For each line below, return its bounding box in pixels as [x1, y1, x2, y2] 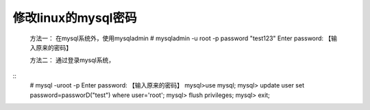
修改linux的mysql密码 [12, 10, 137, 25]
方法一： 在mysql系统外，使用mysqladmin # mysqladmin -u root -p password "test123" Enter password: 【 [29, 34, 332, 42]
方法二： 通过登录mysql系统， [29, 56, 115, 64]
